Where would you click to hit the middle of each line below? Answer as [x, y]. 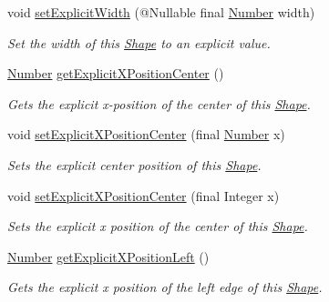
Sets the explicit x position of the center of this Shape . [158, 226]
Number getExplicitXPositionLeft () [108, 256]
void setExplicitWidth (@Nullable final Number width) [161, 12]
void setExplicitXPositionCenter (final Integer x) [144, 195]
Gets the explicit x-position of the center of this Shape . [159, 103]
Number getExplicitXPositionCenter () [116, 73]
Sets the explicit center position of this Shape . [134, 164]
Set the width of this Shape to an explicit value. [139, 42]
